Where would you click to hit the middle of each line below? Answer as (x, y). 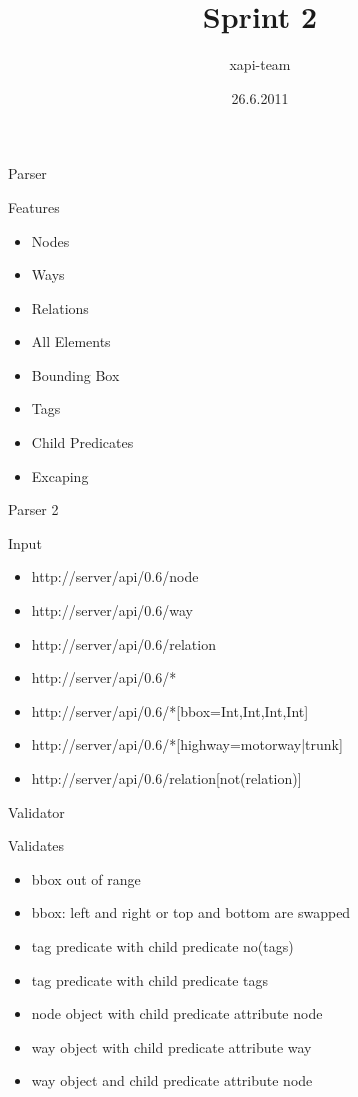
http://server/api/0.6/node (115, 576)
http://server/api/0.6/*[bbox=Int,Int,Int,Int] (170, 710)
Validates (36, 845)
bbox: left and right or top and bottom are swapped (191, 912)
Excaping (60, 475)
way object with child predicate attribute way (171, 1046)
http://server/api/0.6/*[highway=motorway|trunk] (187, 744)
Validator (36, 811)
